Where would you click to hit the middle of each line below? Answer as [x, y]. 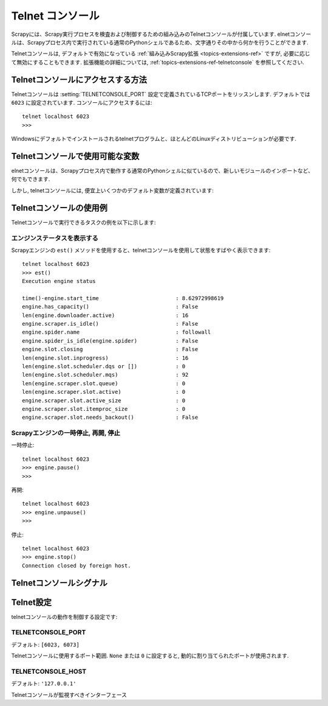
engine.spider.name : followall [117, 332]
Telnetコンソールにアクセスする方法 [79, 79]
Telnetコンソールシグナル [59, 583]
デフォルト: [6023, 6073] [46, 645]
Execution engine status [59, 281]
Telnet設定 [31, 602]
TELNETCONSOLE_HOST [49, 671]
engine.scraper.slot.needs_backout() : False [110, 418]
